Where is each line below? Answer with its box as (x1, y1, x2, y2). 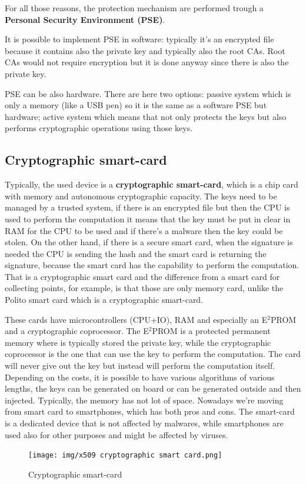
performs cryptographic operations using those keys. (5, 122, 193, 134)
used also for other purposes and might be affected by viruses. (5, 428, 228, 440)
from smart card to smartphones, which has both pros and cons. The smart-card (5, 405, 295, 418)
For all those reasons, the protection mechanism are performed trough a (5, 2, 264, 14)
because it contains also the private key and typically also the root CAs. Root (5, 44, 285, 56)
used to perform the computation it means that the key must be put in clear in (5, 212, 291, 225)
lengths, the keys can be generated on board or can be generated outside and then (5, 382, 301, 395)
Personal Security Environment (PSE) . (5, 13, 165, 25)
